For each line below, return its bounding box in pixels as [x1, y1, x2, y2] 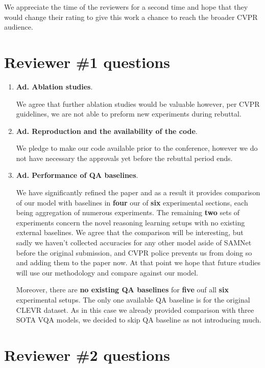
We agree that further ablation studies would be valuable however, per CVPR [16, 98, 260, 109]
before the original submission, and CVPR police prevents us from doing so [16, 247, 252, 258]
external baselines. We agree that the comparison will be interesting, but [16, 227, 244, 238]
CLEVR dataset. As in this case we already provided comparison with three [16, 304, 254, 315]
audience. [4, 21, 33, 32]
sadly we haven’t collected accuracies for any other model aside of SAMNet [16, 237, 252, 248]
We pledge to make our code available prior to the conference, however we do [16, 143, 258, 153]
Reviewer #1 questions [4, 51, 170, 72]
